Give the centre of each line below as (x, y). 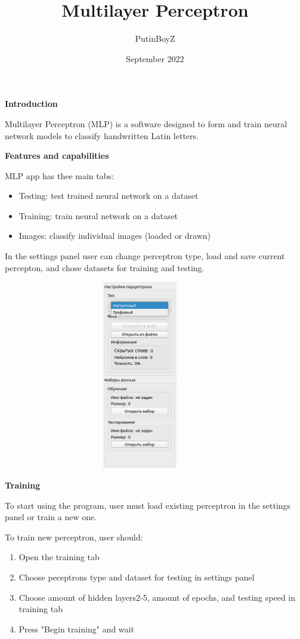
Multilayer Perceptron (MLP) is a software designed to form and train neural (146, 123)
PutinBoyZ (155, 39)
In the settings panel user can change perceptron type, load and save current (145, 256)
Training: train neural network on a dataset (98, 215)
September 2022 (155, 58)
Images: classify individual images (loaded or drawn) (115, 236)
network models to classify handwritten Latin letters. (102, 135)
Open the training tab (59, 557)
